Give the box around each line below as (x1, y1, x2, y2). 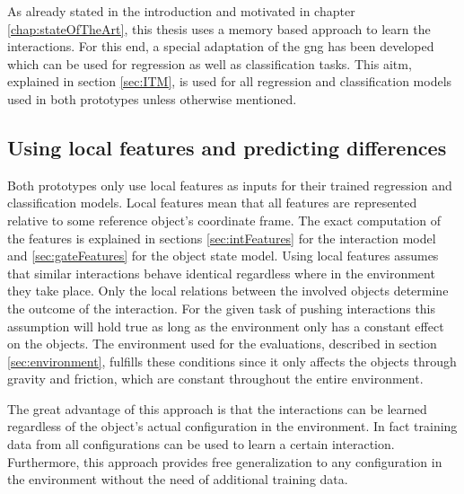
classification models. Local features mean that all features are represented (7, 193, 417, 212)
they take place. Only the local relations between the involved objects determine (7, 281, 449, 300)
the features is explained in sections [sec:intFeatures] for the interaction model (7, 228, 436, 247)
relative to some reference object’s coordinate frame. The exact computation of (7, 210, 441, 229)
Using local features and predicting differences (7, 133, 447, 161)
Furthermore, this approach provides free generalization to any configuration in (7, 452, 442, 471)
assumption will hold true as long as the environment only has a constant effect (7, 316, 444, 335)
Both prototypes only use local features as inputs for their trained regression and (7, 175, 452, 194)
